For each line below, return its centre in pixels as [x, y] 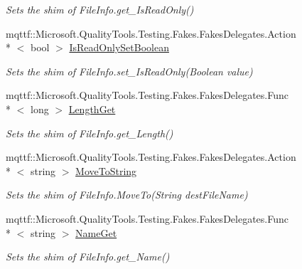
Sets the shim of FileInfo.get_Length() [90, 133]
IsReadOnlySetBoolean [119, 47]
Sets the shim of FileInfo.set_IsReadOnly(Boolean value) [129, 71]
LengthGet [92, 109]
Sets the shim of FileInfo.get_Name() [88, 257]
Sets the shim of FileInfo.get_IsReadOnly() [100, 9]
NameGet [96, 232]
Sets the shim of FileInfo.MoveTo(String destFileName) [127, 195]
